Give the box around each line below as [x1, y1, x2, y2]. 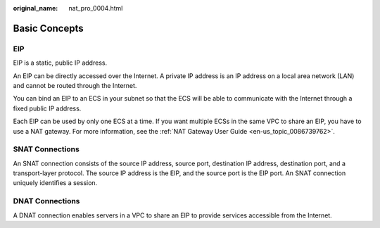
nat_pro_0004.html [68, 4, 123, 12]
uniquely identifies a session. [13, 179, 98, 187]
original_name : [13, 4, 58, 12]
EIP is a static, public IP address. [13, 58, 108, 67]
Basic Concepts [13, 22, 84, 34]
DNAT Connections [13, 196, 80, 206]
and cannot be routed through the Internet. [13, 81, 137, 89]
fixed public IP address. [13, 104, 82, 113]
